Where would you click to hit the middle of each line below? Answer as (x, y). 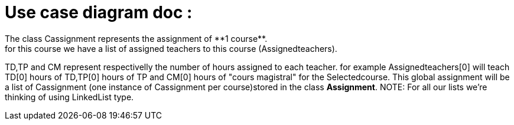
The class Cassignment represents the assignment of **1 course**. (136, 38)
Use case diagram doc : (99, 12)
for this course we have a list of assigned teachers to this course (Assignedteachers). (171, 48)
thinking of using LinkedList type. (69, 97)
